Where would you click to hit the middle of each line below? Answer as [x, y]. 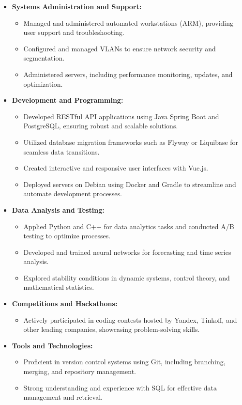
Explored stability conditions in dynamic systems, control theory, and [127, 277]
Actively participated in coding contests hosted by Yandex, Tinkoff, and [130, 319]
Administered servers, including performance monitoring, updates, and [128, 74]
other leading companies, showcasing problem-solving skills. [112, 329]
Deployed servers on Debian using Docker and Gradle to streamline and [130, 184]
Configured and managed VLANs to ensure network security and [120, 48]
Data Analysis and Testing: [58, 210]
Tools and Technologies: [52, 345]
